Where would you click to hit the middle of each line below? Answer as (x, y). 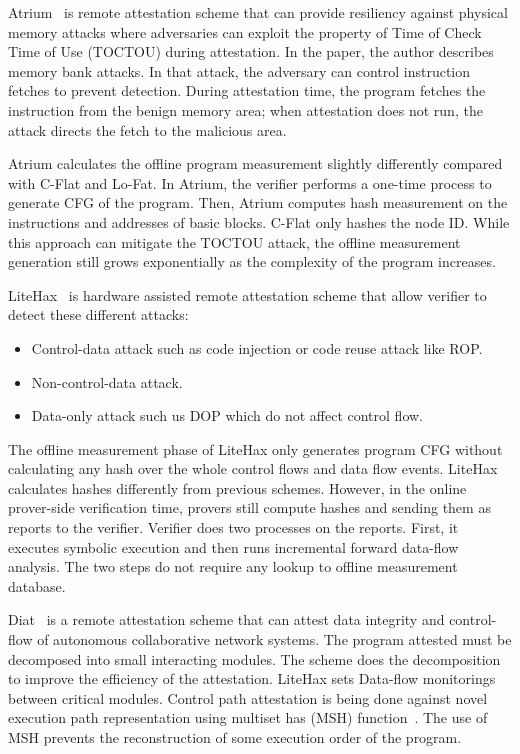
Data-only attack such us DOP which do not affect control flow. (227, 415)
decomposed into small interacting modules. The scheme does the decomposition (254, 658)
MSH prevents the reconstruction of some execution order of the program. (235, 737)
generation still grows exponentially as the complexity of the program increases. (252, 261)
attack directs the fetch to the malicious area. (147, 129)
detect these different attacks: (98, 314)
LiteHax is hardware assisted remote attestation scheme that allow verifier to (247, 294)
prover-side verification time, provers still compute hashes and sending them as (249, 507)
